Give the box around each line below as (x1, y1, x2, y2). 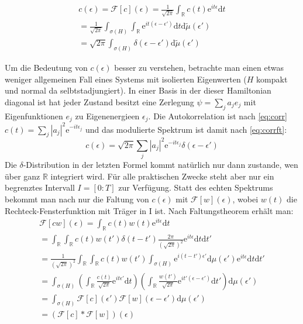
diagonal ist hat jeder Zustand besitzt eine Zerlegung (5, 95, 194, 108)
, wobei (232, 193, 259, 205)
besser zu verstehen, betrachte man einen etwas (114, 61, 284, 74)
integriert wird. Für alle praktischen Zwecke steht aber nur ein (50, 170, 274, 182)
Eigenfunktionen (5, 109, 63, 122)
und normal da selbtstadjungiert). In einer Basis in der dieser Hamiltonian (5, 84, 271, 96)
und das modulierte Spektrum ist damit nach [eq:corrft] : (85, 123, 287, 135)
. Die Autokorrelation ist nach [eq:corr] (148, 109, 287, 122)
